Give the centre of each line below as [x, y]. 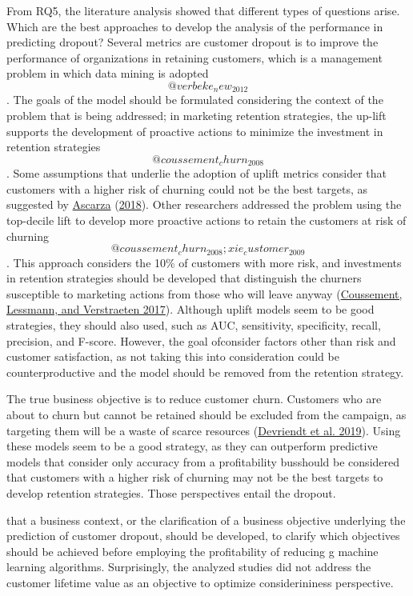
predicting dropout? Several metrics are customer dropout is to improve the [192, 42]
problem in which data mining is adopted [108, 73]
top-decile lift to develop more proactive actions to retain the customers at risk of [206, 220]
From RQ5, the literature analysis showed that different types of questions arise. [203, 10]
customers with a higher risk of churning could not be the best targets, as [187, 188]
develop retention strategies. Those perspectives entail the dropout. [171, 492]
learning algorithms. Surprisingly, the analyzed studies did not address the [189, 567]
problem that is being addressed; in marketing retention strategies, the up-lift [196, 116]
